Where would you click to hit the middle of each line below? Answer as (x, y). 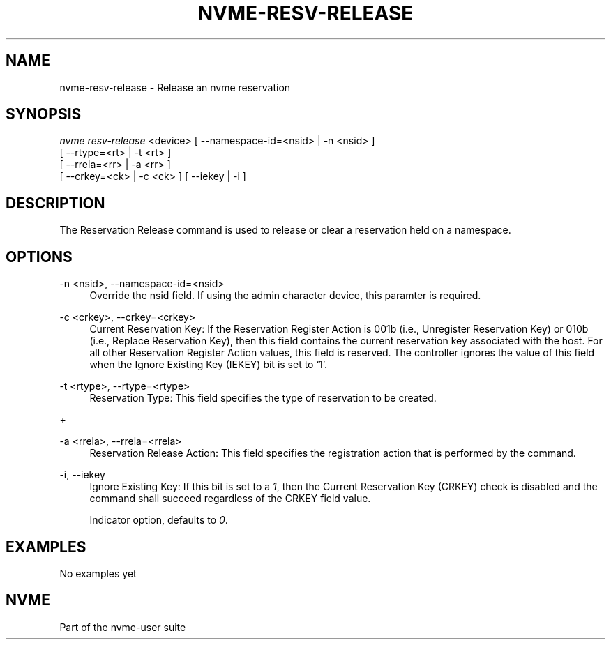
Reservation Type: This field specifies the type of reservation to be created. (263, 398)
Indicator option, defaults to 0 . (159, 520)
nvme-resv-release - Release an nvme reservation (175, 87)
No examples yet (98, 573)
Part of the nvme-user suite (123, 627)
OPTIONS (39, 257)
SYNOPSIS (44, 114)
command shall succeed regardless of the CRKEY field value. (230, 499)
